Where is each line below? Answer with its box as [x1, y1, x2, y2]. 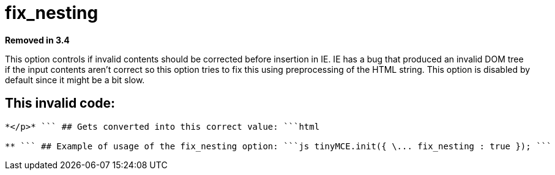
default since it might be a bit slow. [5, 74, 145, 85]
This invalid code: [5, 95, 116, 111]
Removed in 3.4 [5, 34, 70, 45]
